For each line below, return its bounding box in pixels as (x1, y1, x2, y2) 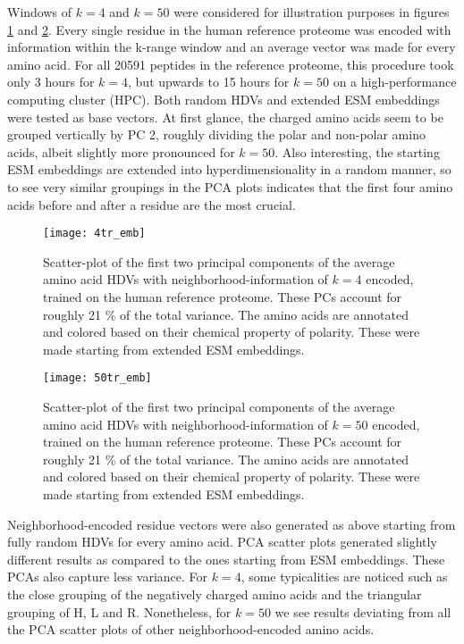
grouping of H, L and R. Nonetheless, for (7, 602, 232, 621)
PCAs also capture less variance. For (7, 567, 208, 586)
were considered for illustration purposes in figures (173, 3, 450, 21)
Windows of (7, 3, 72, 21)
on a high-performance (333, 72, 457, 91)
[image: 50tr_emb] (43, 372, 152, 385)
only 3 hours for (7, 72, 95, 91)
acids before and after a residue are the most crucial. (7, 195, 296, 213)
